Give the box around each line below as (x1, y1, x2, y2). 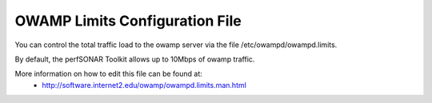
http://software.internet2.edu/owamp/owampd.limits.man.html (42, 80, 247, 89)
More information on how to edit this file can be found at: (14, 69, 203, 79)
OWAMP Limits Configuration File (14, 12, 242, 30)
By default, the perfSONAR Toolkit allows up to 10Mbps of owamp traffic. (14, 54, 255, 64)
